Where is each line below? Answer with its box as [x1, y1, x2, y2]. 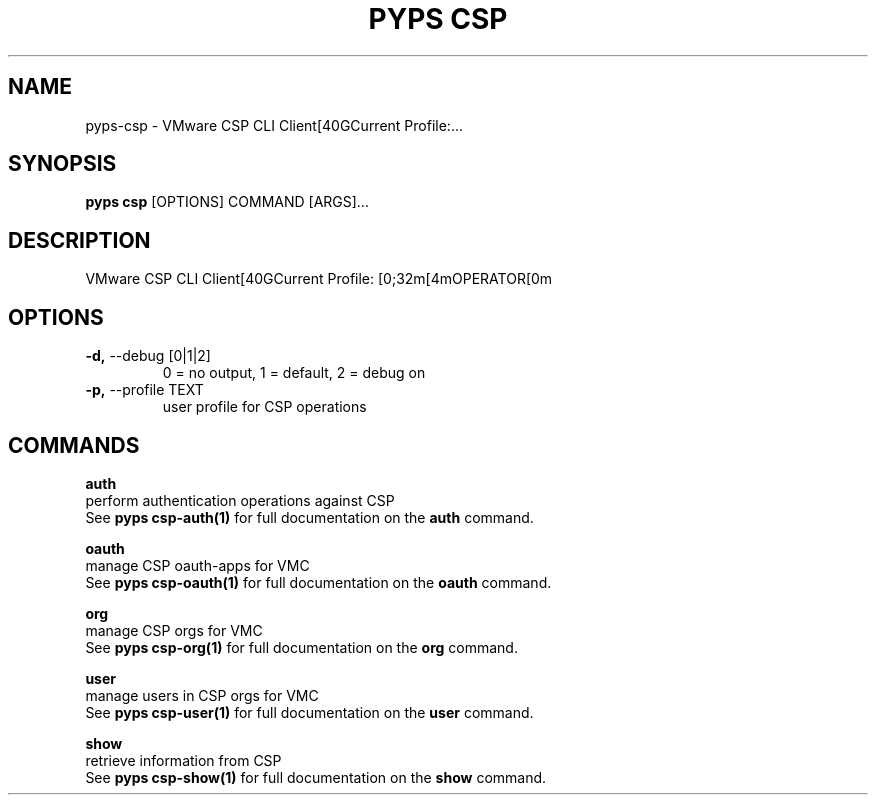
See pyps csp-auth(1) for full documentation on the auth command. [85, 508, 534, 526]
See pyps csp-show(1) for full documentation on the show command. [85, 768, 547, 786]
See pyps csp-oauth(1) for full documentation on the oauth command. [85, 573, 552, 591]
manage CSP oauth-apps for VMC [85, 556, 310, 574]
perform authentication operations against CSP [85, 491, 395, 509]
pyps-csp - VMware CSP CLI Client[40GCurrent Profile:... [85, 116, 463, 134]
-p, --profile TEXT [85, 381, 204, 399]
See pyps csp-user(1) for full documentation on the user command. [85, 703, 534, 721]
